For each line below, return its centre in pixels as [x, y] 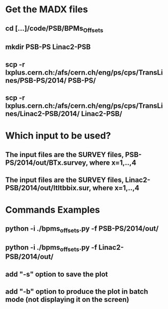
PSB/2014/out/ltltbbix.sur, [48, 188]
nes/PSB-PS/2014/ [36, 80]
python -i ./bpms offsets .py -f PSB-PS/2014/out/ [82, 229]
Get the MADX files [47, 9]
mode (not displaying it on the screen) [67, 300]
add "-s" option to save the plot [57, 274]
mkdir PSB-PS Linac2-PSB [48, 47]
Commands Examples [53, 210]
